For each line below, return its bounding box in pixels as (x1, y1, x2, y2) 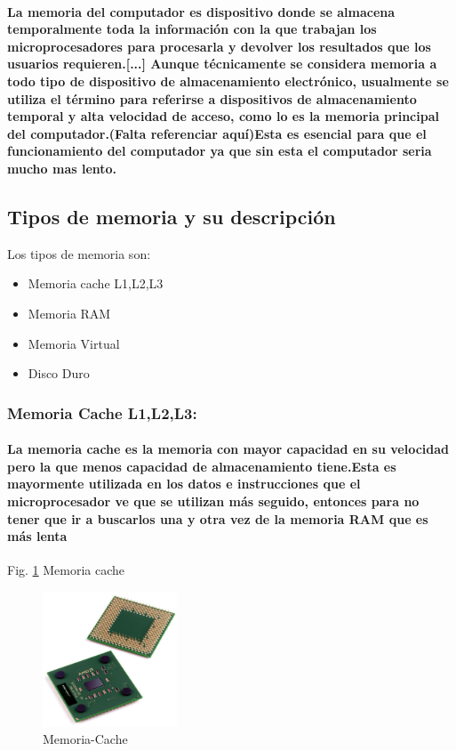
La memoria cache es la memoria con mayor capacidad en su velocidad (7, 440, 450, 458)
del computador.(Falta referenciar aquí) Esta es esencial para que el (7, 124, 427, 142)
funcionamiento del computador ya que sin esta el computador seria (7, 141, 432, 160)
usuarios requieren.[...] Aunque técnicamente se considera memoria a (7, 54, 437, 73)
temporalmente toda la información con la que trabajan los (7, 20, 377, 38)
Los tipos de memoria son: (7, 244, 151, 262)
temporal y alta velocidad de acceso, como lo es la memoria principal (7, 107, 439, 125)
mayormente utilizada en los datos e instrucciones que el (7, 474, 361, 493)
